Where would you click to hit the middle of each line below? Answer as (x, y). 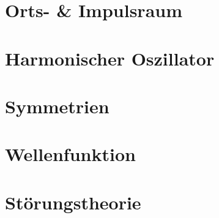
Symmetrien (57, 106)
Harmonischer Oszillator (110, 58)
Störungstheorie (73, 202)
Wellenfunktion (70, 154)
